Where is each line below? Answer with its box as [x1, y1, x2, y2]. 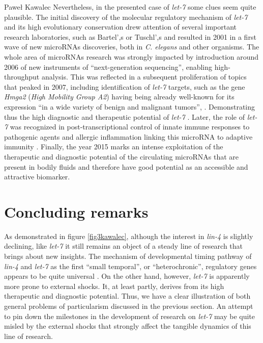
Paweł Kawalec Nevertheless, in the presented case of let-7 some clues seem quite [4, 2, 256, 12]
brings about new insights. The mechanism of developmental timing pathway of [4, 251, 252, 261]
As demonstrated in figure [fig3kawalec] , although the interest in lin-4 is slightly [4, 230, 253, 241]
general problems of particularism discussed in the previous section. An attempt [4, 300, 253, 311]
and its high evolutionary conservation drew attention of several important [4, 21, 237, 32]
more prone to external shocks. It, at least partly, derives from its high [4, 280, 224, 291]
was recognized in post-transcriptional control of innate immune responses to [10, 121, 250, 132]
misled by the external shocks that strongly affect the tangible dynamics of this [4, 321, 251, 331]
